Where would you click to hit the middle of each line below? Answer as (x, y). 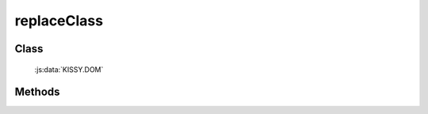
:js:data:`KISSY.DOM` (69, 69)
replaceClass (59, 21)
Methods (37, 92)
